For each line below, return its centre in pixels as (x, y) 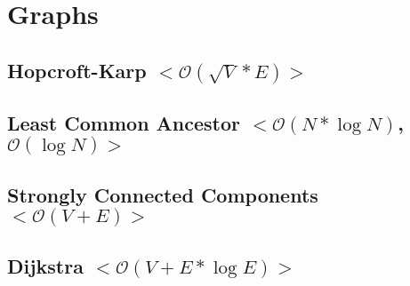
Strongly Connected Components (163, 194)
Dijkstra (45, 266)
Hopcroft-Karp (77, 70)
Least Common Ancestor (124, 122)
